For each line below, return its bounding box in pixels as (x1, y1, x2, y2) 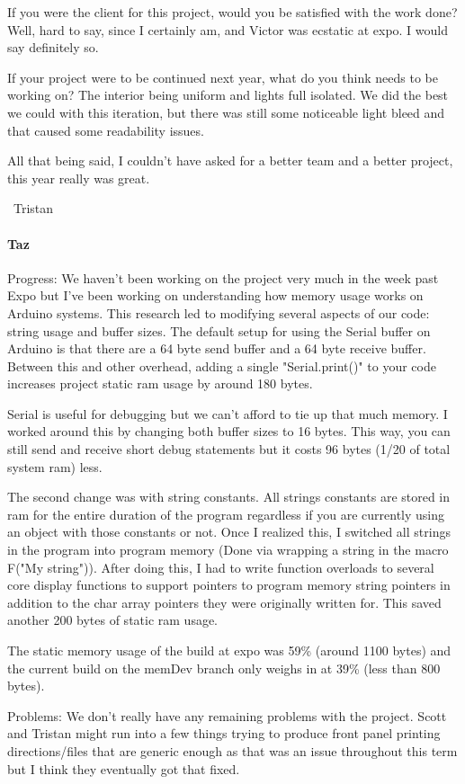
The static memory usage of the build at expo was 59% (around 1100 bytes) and (7, 641, 452, 660)
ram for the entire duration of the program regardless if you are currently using (7, 504, 445, 523)
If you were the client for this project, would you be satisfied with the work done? (7, 3, 458, 21)
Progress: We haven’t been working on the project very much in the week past (7, 268, 439, 287)
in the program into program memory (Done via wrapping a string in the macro (7, 540, 449, 559)
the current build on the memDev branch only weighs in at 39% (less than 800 (7, 658, 441, 677)
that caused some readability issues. (7, 120, 204, 139)
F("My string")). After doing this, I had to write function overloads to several (7, 557, 434, 576)
